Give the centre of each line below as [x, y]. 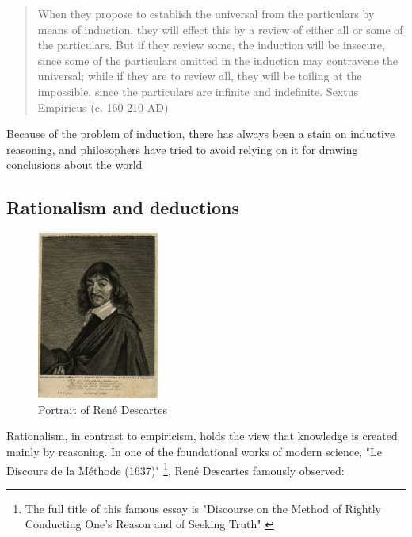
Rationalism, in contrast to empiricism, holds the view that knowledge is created [202, 436]
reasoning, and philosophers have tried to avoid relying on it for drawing [182, 149]
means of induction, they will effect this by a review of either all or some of [220, 29]
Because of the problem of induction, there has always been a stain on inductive [201, 134]
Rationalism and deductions [123, 207]
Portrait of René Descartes [103, 409]
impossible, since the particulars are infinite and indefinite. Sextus [198, 91]
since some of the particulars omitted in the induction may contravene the [217, 60]
